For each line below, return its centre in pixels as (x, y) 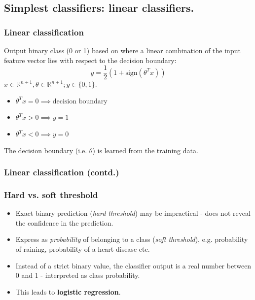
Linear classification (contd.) (62, 172)
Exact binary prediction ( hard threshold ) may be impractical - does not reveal (133, 213)
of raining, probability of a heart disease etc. (83, 249)
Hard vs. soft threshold (51, 194)
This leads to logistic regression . (68, 291)
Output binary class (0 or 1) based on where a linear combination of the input (122, 50)
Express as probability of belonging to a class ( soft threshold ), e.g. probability (132, 239)
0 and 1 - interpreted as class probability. (78, 275)
